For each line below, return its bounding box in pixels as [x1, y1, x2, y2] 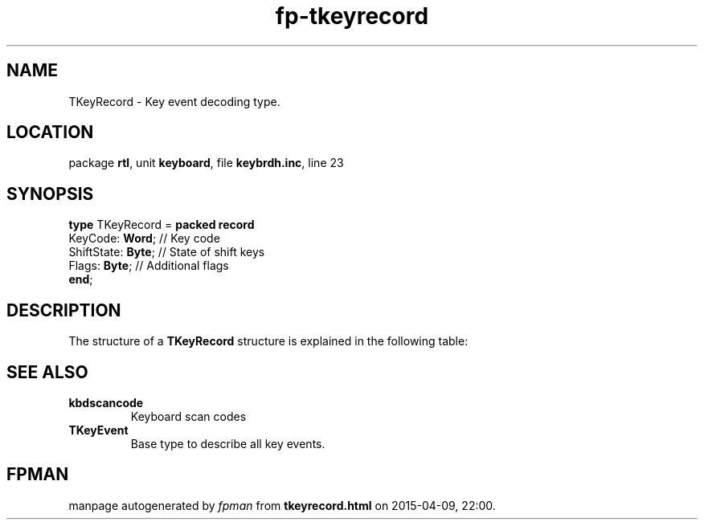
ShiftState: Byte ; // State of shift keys [68, 245, 265, 259]
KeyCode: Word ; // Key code [68, 231, 220, 246]
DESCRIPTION [6, 300, 121, 320]
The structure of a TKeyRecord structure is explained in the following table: [68, 334, 469, 349]
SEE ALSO [6, 361, 88, 382]
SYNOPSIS [6, 183, 94, 204]
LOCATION [6, 122, 94, 143]
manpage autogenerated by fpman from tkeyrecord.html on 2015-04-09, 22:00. [68, 498, 496, 512]
